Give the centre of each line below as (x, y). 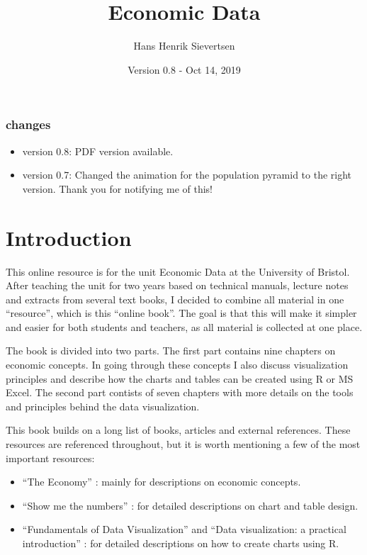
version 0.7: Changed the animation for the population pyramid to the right (187, 175)
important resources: (50, 458)
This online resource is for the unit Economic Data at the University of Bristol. (178, 271)
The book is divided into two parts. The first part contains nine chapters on (171, 351)
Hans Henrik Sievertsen (184, 46)
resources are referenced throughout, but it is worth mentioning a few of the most (183, 444)
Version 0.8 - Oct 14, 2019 (184, 69)
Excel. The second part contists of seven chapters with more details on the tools (180, 392)
